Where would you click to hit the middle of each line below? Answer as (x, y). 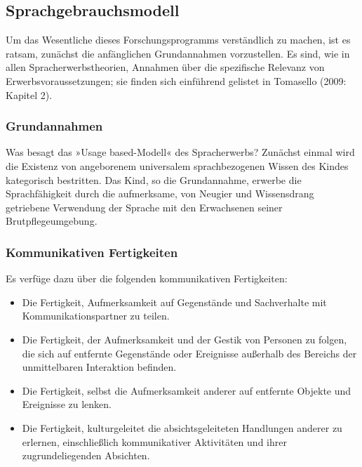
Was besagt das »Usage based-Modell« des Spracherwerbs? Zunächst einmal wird (180, 152)
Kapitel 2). (29, 94)
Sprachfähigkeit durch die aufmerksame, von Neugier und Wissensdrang (160, 193)
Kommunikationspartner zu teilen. (96, 316)
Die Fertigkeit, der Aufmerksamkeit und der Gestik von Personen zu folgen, (185, 339)
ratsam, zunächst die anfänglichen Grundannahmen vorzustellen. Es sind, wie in (178, 53)
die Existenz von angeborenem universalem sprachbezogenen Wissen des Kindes (177, 165)
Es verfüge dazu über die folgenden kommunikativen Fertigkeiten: (147, 278)
